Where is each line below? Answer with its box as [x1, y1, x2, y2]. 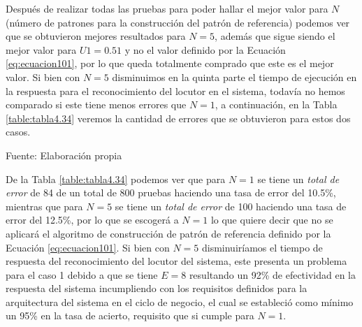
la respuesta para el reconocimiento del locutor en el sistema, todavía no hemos [6, 83, 345, 98]
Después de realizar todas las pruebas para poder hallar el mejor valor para [6, 1, 328, 15]
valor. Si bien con [6, 69, 80, 84]
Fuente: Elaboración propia [6, 147, 122, 162]
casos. [6, 124, 31, 139]
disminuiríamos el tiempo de [201, 240, 323, 254]
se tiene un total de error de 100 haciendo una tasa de [115, 198, 347, 213]
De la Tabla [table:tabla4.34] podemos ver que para [6, 171, 226, 186]
